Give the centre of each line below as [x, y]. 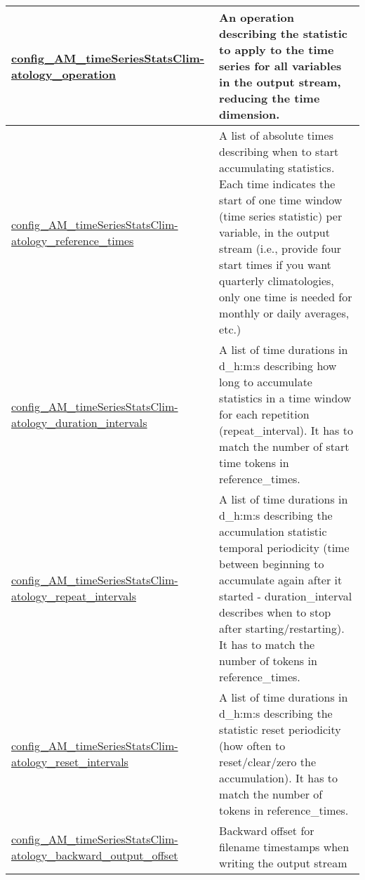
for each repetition [264, 414]
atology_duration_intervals [79, 422]
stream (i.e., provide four [280, 248]
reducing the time [270, 98]
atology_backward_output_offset [95, 855]
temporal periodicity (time [284, 547]
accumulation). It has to [279, 778]
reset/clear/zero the [268, 762]
